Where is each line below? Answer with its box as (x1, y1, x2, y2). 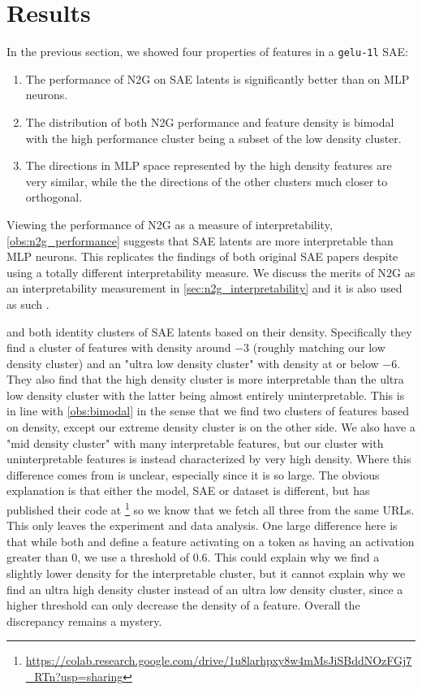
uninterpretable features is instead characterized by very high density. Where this (6, 450, 411, 467)
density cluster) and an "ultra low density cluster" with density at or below (6, 354, 379, 371)
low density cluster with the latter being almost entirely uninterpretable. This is (6, 386, 405, 403)
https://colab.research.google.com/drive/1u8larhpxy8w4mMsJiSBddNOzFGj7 (25, 652, 412, 669)
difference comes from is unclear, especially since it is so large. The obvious (6, 466, 380, 483)
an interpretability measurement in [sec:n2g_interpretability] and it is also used (6, 280, 403, 297)
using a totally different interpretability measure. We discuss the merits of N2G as (6, 263, 416, 280)
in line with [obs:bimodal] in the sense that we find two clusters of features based (6, 402, 410, 419)
